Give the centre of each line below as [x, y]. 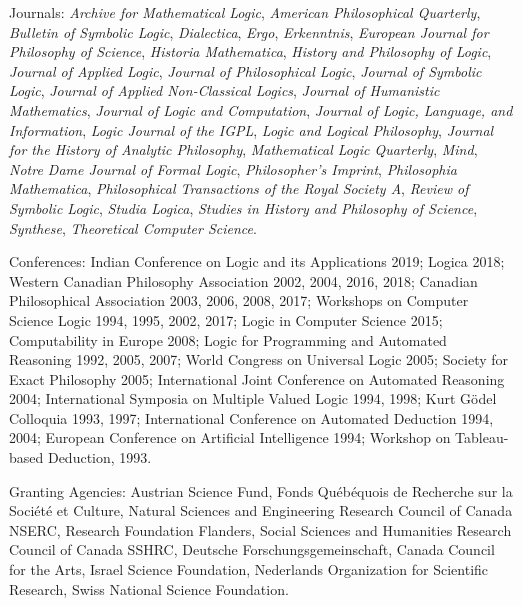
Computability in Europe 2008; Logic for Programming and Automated [228, 339]
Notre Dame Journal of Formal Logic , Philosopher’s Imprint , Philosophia [233, 168]
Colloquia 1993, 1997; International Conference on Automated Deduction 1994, [251, 417]
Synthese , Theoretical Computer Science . [133, 227]
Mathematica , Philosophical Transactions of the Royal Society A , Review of [239, 188]
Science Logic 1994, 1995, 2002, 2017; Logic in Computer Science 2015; [226, 319]
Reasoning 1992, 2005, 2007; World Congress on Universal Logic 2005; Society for [259, 359]
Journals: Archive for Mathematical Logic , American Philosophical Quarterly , [245, 12]
